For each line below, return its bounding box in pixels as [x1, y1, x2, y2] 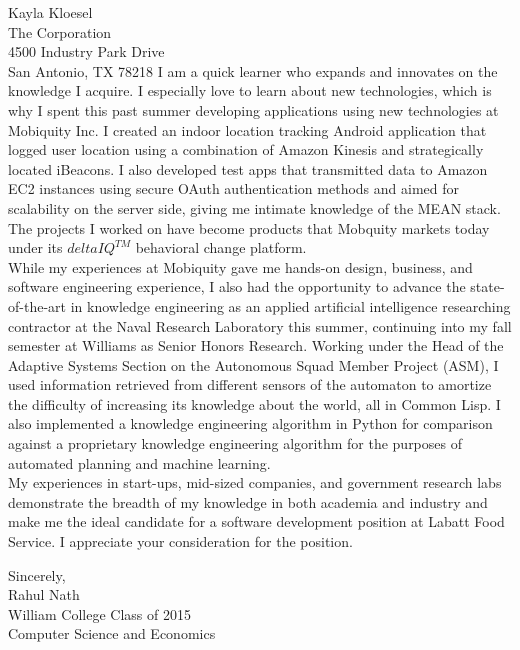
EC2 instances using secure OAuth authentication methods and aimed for [8, 178, 459, 199]
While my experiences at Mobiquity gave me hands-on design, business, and [8, 256, 473, 277]
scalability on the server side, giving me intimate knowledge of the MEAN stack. [8, 197, 501, 218]
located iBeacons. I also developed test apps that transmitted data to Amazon [8, 158, 488, 179]
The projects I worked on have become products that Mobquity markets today [8, 217, 490, 238]
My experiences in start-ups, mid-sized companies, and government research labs [8, 472, 502, 493]
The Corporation [8, 21, 112, 42]
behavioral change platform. [135, 237, 307, 258]
